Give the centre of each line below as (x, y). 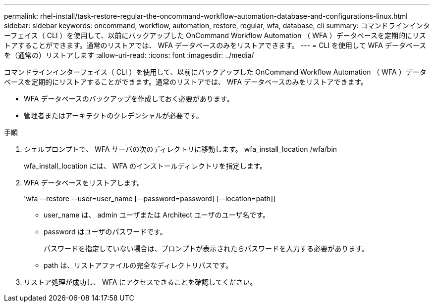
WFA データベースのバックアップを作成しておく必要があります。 (129, 99)
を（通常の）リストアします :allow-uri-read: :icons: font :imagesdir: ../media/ (129, 55)
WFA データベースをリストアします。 (84, 183)
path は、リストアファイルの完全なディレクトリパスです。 (138, 265)
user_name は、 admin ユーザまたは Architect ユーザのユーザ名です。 (157, 215)
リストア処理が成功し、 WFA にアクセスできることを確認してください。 (140, 282)
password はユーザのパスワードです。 (105, 232)
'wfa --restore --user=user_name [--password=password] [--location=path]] (150, 198)
